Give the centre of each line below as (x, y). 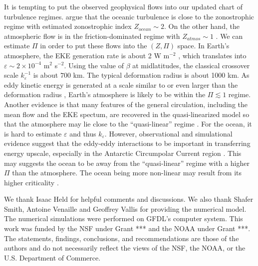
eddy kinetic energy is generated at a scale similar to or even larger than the (121, 84)
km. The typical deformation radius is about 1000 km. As (161, 75)
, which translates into (212, 55)
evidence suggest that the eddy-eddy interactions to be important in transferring (127, 143)
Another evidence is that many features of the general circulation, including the (126, 104)
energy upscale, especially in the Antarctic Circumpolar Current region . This (123, 153)
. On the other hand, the (202, 26)
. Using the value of (94, 65)
